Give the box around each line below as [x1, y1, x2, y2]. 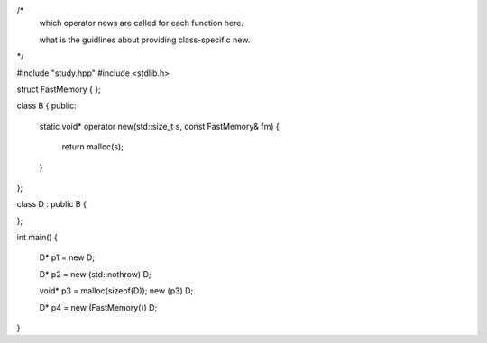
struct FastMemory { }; [16, 84, 101, 95]
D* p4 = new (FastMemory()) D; [39, 302, 158, 312]
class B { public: [16, 100, 77, 112]
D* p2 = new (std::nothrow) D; [39, 268, 152, 279]
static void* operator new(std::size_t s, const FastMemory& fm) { [39, 121, 280, 131]
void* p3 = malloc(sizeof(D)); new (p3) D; [39, 285, 194, 296]
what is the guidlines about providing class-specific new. [39, 34, 251, 45]
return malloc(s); [61, 141, 124, 152]
